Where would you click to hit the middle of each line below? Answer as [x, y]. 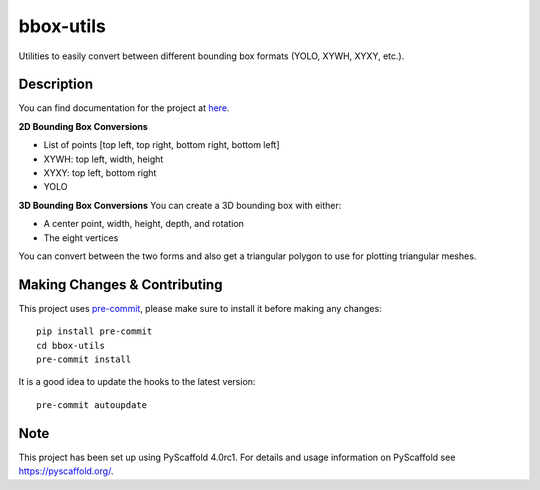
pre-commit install [84, 359]
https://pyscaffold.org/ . [66, 471]
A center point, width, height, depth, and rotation [144, 224]
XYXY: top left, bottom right [100, 173]
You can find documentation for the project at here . [124, 108]
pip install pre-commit [94, 331]
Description [56, 84]
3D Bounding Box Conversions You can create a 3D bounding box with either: [180, 205]
